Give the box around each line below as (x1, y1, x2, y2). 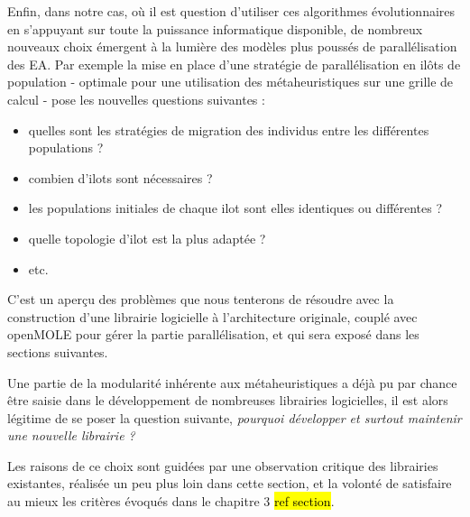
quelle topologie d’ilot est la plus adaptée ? (28, 228, 266, 247)
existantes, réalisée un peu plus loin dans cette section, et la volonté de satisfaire (7, 474, 452, 493)
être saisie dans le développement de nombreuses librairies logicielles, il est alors (7, 391, 448, 410)
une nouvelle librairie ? (7, 426, 135, 445)
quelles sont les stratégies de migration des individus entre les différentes (28, 120, 429, 139)
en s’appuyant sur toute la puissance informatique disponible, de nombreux (7, 19, 423, 38)
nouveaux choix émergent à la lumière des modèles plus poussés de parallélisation (7, 37, 457, 56)
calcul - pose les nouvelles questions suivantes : (7, 89, 265, 108)
